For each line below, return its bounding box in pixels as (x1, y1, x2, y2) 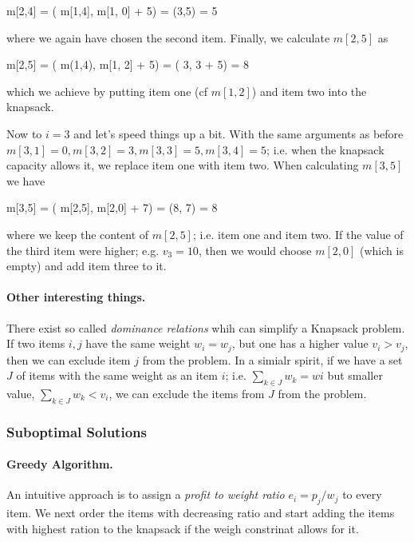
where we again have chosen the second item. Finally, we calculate (6, 29, 330, 46)
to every (342, 486, 382, 503)
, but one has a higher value (231, 335, 369, 352)
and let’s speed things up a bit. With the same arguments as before (73, 125, 404, 141)
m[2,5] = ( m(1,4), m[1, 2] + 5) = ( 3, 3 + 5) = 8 (6, 56, 250, 73)
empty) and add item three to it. (6, 257, 167, 274)
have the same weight (85, 335, 191, 352)
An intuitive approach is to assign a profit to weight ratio (6, 486, 285, 503)
